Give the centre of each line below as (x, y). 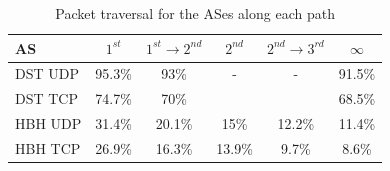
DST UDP (47, 73)
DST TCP (46, 98)
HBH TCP (48, 147)
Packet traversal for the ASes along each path (195, 13)
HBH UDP (48, 123)
